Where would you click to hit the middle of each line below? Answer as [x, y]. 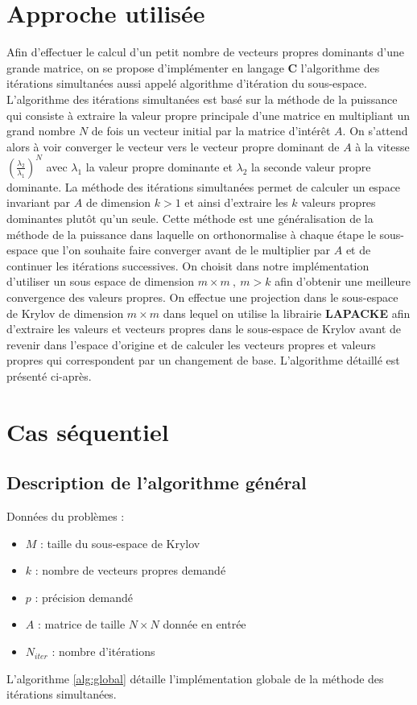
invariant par [39, 202]
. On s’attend [375, 131]
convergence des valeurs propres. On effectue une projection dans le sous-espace [202, 297]
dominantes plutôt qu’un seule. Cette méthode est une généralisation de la [190, 218]
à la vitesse [382, 146]
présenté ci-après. [49, 375]
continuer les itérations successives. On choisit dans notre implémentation [188, 265]
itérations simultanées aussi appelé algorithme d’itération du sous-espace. [187, 83]
